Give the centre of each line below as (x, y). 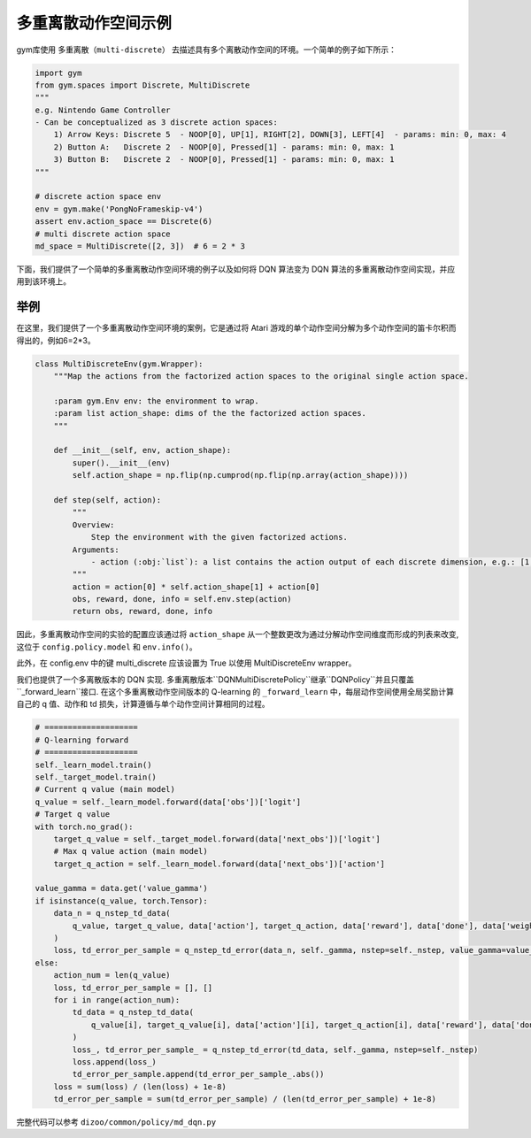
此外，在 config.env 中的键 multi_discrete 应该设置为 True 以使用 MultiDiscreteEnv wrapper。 (186, 663)
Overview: (93, 525)
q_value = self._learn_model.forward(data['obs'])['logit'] (168, 802)
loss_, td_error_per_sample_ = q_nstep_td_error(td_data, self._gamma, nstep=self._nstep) (275, 1050)
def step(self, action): (108, 500)
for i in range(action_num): (117, 1000)
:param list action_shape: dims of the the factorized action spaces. (210, 413)
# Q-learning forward (82, 740)
